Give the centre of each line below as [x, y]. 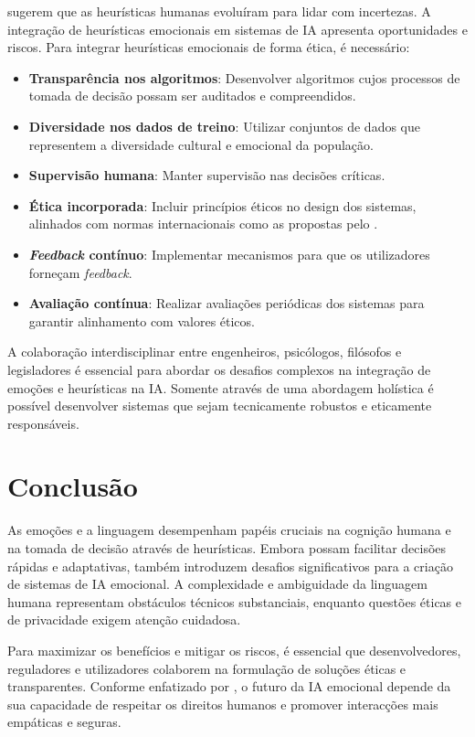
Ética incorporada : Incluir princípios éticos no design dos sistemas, [222, 205]
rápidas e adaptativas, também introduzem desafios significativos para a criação [230, 566]
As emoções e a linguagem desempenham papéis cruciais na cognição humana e [229, 530]
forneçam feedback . [80, 272]
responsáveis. [43, 423]
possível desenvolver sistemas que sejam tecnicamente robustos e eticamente [220, 406]
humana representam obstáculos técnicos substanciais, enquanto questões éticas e [235, 601]
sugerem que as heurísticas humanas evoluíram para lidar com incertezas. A [219, 11]
